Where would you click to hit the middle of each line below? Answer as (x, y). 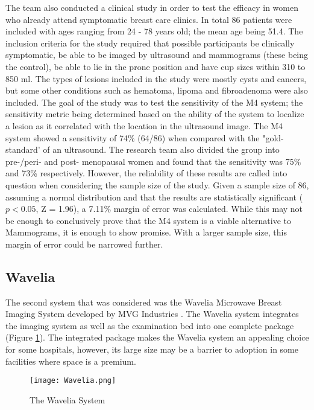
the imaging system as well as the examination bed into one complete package (150, 325)
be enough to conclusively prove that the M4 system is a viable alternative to (149, 220)
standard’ (23, 149)
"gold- (273, 137)
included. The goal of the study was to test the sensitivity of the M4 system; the (154, 102)
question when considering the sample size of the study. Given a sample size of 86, (157, 184)
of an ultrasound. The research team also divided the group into (161, 149)
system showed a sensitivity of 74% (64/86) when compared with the (133, 137)
